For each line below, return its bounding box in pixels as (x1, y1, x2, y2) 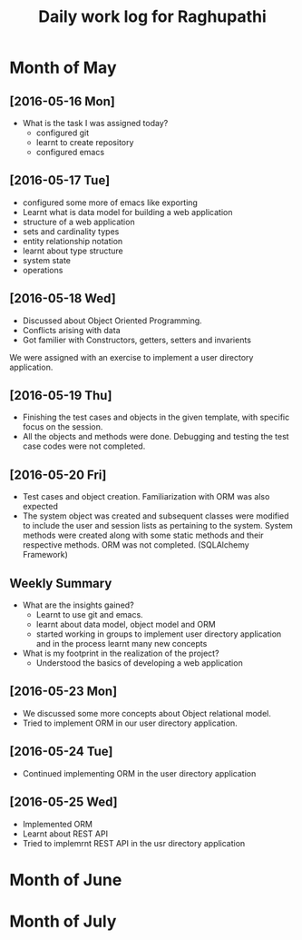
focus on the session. (22, 421, 103, 432)
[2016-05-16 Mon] (9, 94, 115, 109)
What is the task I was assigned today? (22, 118, 169, 128)
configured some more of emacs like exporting (22, 197, 198, 208)
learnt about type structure (22, 245, 124, 256)
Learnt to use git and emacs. (35, 609, 143, 620)
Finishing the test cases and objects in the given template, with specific (22, 411, 290, 423)
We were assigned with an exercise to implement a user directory (9, 351, 254, 362)
